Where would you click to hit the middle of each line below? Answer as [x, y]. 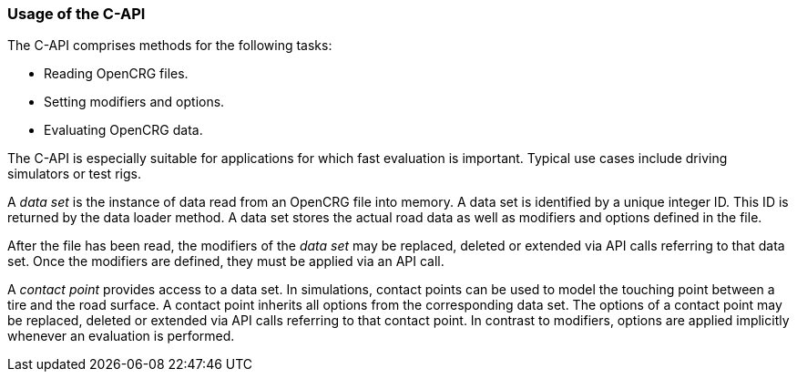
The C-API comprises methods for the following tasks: [170, 46]
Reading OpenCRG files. [116, 74]
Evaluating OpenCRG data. [123, 130]
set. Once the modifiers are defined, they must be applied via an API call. [226, 261]
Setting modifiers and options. [134, 102]
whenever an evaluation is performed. [121, 336]
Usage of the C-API [77, 14]
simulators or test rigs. [74, 174]
